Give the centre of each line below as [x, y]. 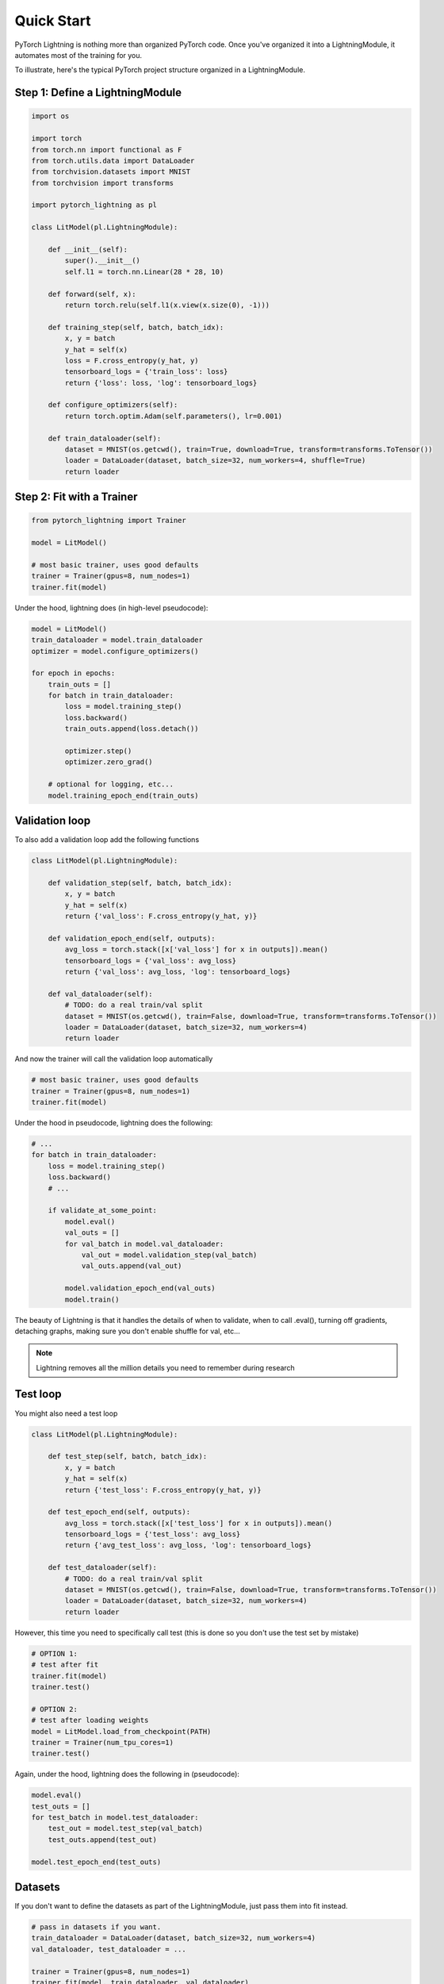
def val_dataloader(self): [101, 994]
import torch [57, 138]
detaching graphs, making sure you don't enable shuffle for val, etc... [128, 1331]
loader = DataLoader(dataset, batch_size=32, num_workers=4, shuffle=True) [215, 461]
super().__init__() [102, 261]
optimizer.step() [98, 751]
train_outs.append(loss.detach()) [132, 729]
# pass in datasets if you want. [96, 1927]
